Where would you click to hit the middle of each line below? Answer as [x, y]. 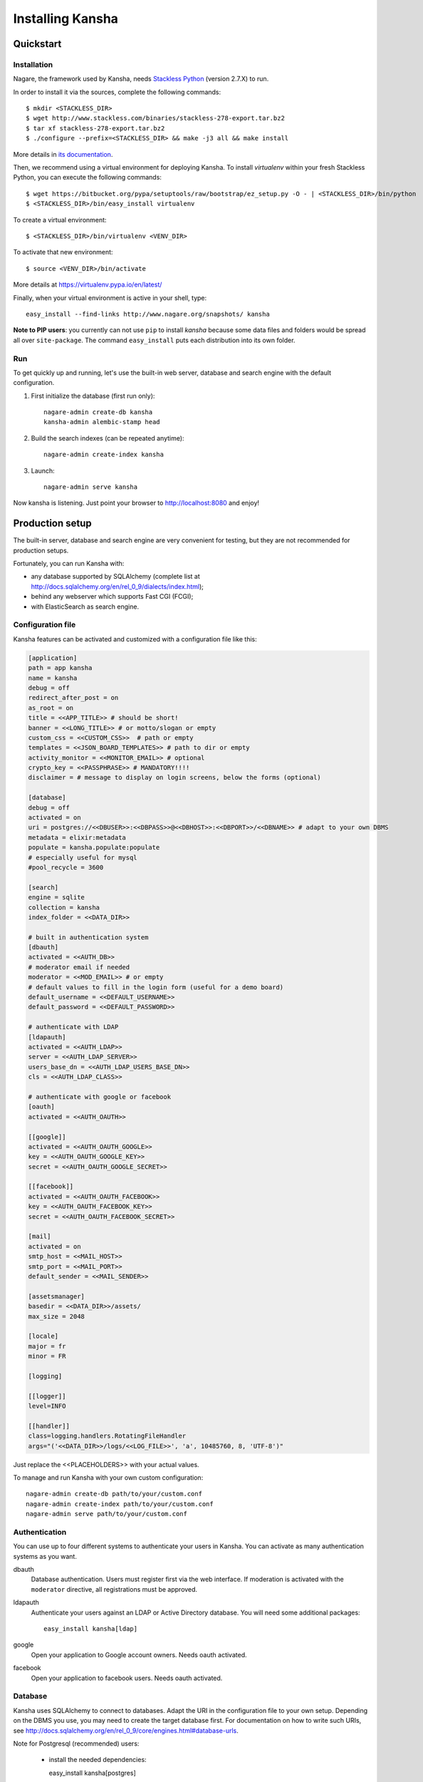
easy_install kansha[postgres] [92, 1773]
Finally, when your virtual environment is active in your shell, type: [110, 298]
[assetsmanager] [57, 1296]
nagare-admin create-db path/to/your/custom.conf [114, 1494]
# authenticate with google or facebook [99, 1097]
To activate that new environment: [63, 252]
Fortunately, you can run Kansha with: [69, 564]
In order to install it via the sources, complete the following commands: [117, 92]
